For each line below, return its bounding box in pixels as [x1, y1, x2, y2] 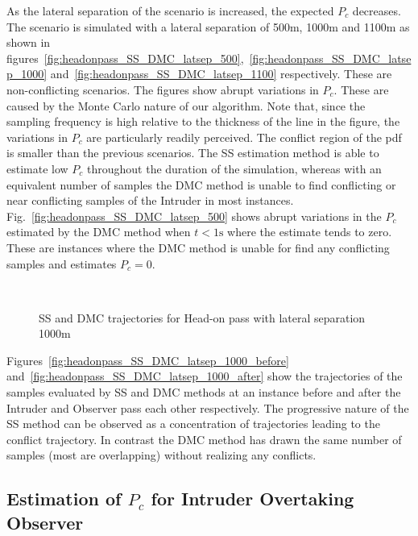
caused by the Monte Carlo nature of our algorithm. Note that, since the [6, 97, 366, 114]
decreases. [352, 2, 401, 19]
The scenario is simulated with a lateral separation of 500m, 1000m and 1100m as [6, 18, 410, 35]
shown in [6, 34, 51, 51]
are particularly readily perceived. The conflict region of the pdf [86, 128, 402, 145]
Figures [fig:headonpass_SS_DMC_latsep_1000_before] [6, 351, 289, 368]
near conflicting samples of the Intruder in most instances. [6, 192, 294, 209]
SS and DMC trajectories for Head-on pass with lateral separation [39, 309, 366, 326]
